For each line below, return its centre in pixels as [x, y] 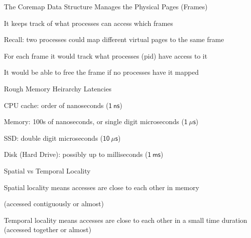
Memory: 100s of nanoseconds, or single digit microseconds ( [94, 121]
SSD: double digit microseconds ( [54, 138]
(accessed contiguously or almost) [54, 204]
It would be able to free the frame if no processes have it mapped [101, 72]
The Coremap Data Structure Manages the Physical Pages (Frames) [106, 6]
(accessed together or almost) [48, 229]
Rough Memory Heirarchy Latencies [58, 88]
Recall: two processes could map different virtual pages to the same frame [114, 39]
